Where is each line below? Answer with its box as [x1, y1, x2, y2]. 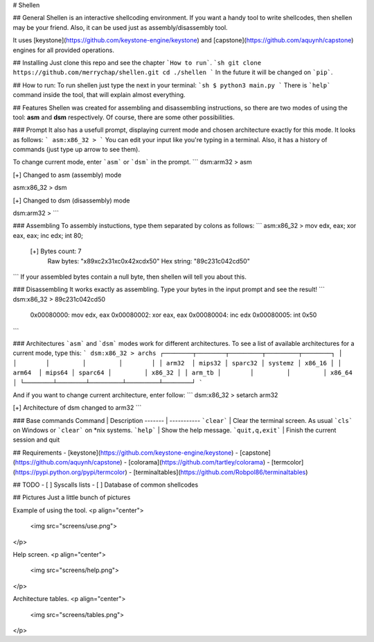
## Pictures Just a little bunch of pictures [12, 493, 131, 502]
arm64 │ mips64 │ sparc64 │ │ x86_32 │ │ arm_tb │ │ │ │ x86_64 [12, 369, 353, 377]
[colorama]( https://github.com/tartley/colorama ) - [128, 458, 270, 467]
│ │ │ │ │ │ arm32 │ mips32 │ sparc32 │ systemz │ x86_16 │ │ [12, 359, 342, 367]
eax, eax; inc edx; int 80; [12, 231, 83, 239]
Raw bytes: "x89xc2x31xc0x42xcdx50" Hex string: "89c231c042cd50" [47, 257, 251, 265]
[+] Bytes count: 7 [30, 247, 82, 256]
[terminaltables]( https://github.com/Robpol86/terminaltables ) [133, 468, 308, 476]
